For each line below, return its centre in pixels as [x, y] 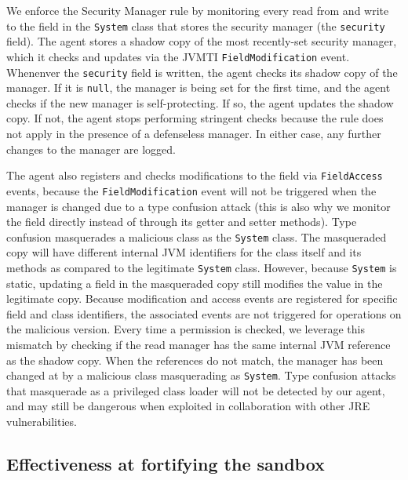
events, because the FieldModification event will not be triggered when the [191, 190]
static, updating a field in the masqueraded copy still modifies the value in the [195, 283]
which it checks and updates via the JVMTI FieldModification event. [178, 56]
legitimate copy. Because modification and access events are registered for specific [202, 298]
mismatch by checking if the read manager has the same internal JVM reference [199, 344]
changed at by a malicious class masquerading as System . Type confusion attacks [201, 375]
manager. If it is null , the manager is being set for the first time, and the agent [199, 87]
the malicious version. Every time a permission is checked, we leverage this [186, 329]
